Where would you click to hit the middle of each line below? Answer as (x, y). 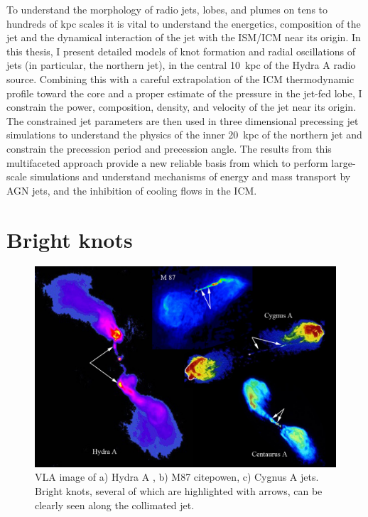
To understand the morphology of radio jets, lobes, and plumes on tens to (167, 9)
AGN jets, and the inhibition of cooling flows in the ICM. (132, 190)
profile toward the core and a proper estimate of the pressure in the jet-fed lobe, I (184, 93)
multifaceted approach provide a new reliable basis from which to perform (167, 162)
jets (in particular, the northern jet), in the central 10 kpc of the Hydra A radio (181, 65)
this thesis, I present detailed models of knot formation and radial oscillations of (181, 51)
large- (343, 162)
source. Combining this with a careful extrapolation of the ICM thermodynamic (180, 78)
